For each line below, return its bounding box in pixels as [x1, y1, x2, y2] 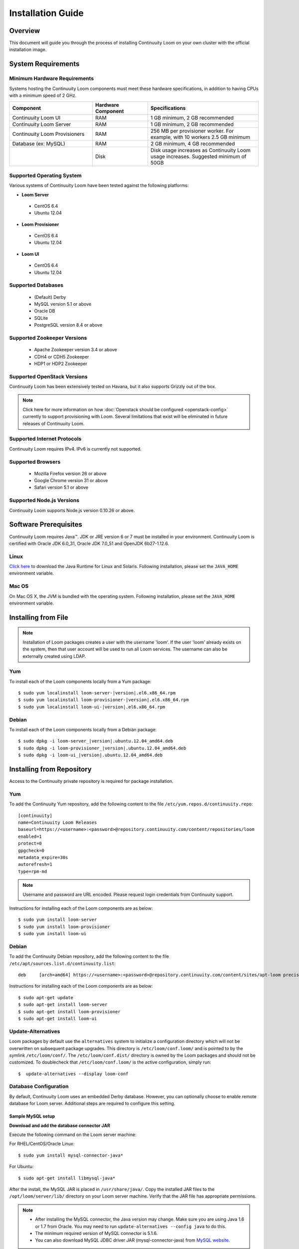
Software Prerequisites [9, 520, 82, 529]
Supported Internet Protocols [9, 435, 82, 442]
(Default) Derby [34, 294, 66, 300]
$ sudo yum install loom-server [18, 917, 97, 923]
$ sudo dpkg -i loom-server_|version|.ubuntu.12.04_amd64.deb [18, 738, 173, 744]
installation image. [9, 46, 47, 52]
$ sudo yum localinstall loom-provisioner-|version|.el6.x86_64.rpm [18, 697, 189, 703]
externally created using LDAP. [22, 653, 86, 659]
